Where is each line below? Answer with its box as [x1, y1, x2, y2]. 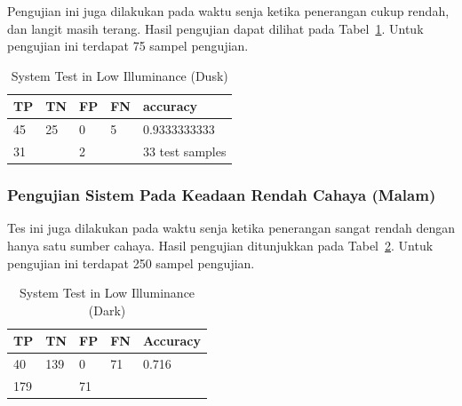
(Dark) [88, 300, 126, 319]
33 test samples [142, 142, 227, 161]
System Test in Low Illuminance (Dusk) [11, 66, 228, 84]
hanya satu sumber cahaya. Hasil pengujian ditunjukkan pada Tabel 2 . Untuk [7, 235, 434, 254]
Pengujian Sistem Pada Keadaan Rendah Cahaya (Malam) [7, 184, 436, 206]
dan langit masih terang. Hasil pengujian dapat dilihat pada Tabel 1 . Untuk [7, 19, 424, 37]
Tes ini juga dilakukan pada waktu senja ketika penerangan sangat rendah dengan [7, 219, 455, 237]
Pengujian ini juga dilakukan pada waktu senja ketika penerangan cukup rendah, [7, 2, 450, 20]
